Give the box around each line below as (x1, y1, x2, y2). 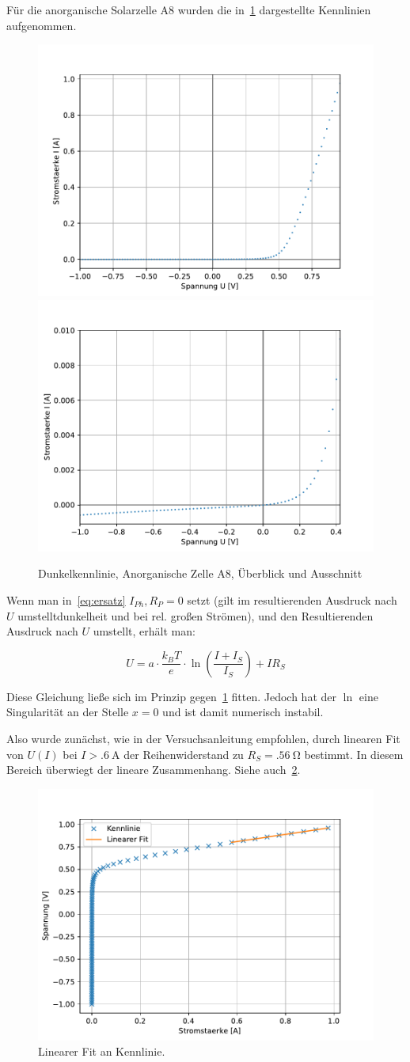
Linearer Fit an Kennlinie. (38, 1043, 165, 1060)
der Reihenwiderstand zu (123, 745, 244, 762)
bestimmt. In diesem (304, 745, 404, 762)
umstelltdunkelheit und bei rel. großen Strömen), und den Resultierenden (17, 607, 374, 624)
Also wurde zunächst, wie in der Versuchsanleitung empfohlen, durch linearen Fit (6, 730, 401, 746)
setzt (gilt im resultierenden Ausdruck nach (187, 591, 397, 608)
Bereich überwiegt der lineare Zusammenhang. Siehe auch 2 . (6, 761, 301, 778)
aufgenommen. (6, 17, 77, 33)
